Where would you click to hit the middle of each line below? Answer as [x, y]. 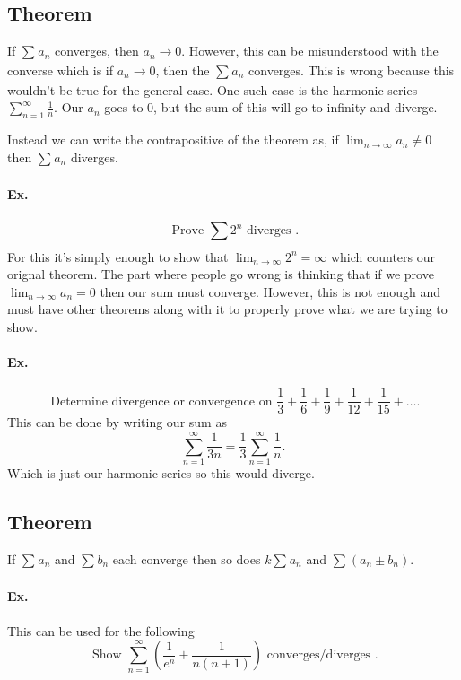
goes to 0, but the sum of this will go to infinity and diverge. [271, 107]
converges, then [96, 51]
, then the [183, 70]
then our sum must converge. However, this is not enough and [270, 291]
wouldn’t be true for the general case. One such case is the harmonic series [213, 89]
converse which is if [61, 70]
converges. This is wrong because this [352, 70]
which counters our [383, 256]
